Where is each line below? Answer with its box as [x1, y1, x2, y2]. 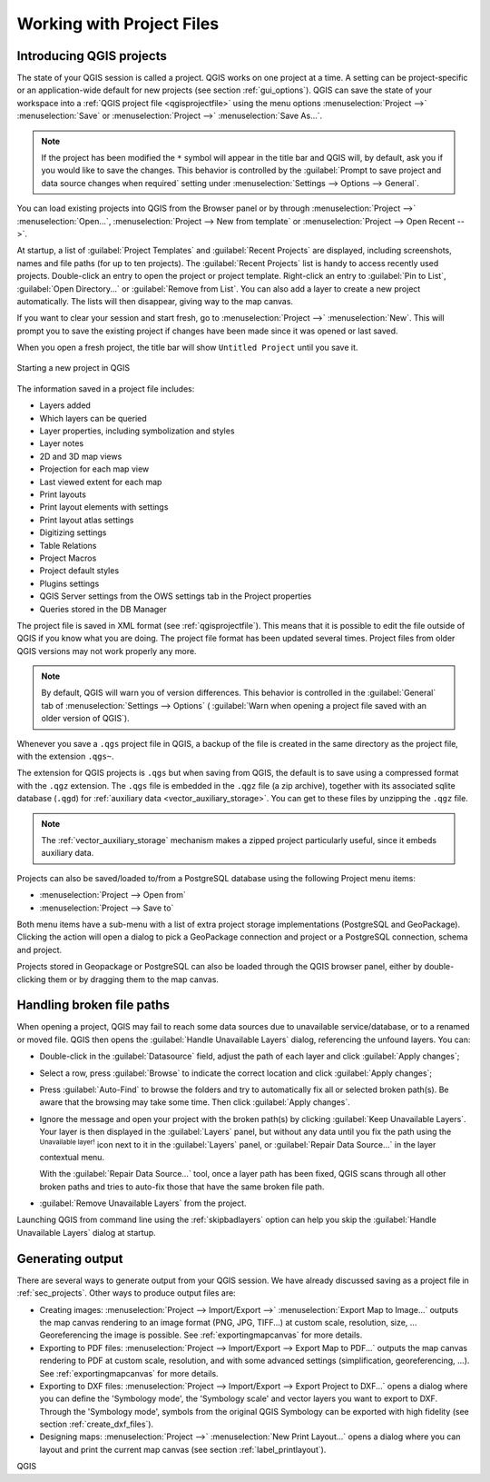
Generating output [16, 1250, 123, 1267]
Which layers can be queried [39, 413, 147, 423]
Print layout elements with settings [39, 502, 169, 512]
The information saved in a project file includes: [16, 383, 195, 394]
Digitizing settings [39, 527, 107, 538]
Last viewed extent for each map [39, 476, 162, 487]
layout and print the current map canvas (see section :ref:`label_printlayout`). [39, 1444, 327, 1455]
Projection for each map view [39, 463, 150, 474]
